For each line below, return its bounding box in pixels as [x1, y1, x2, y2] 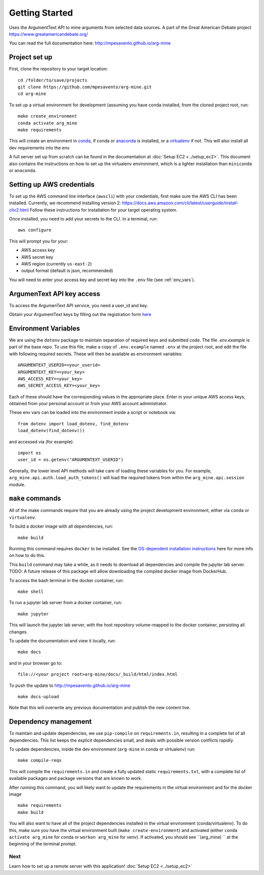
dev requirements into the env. [9, 145, 71, 150]
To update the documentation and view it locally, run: [9, 637, 116, 644]
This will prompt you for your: [9, 238, 68, 244]
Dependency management [9, 718, 92, 726]
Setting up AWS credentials [9, 180, 95, 189]
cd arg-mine [18, 91, 46, 97]
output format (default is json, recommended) [21, 267, 113, 274]
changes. [9, 629, 28, 634]
